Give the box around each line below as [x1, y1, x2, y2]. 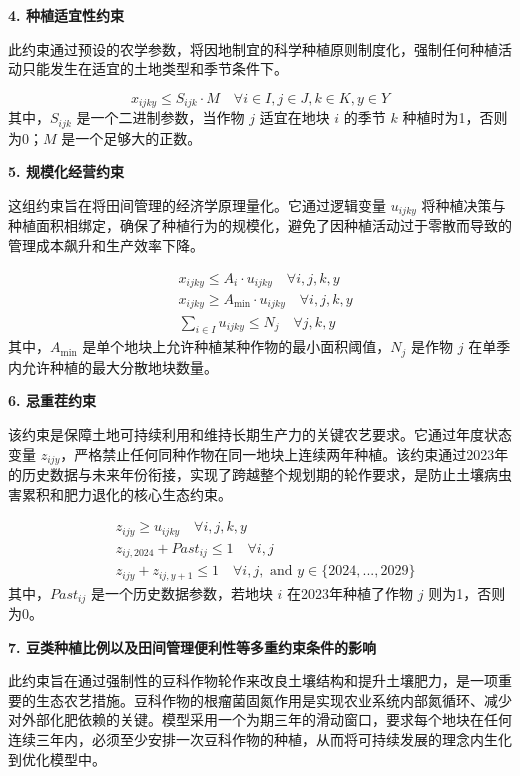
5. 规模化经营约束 [8, 161, 124, 182]
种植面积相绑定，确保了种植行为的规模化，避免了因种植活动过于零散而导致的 [8, 215, 512, 236]
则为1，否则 [428, 582, 506, 603]
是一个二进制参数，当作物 [76, 107, 245, 128]
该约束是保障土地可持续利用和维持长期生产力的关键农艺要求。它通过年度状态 [8, 423, 512, 444]
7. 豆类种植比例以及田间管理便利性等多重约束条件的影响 [8, 636, 376, 657]
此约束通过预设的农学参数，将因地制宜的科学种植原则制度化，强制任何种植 [8, 38, 498, 59]
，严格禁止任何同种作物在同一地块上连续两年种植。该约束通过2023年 [60, 443, 509, 464]
